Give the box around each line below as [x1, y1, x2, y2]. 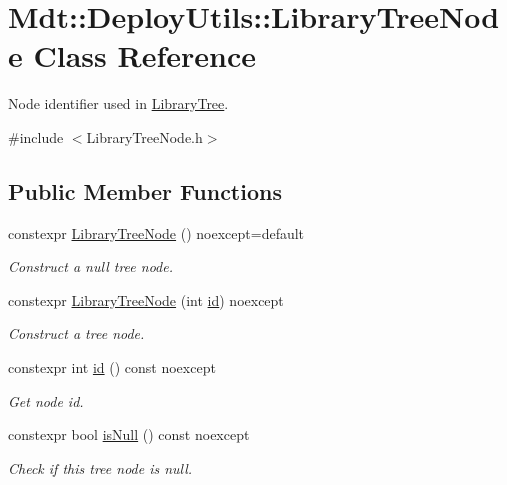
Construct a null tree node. [8, 256, 173, 277]
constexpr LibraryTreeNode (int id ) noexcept [8, 289, 284, 310]
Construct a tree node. [8, 323, 145, 344]
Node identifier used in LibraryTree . [8, 93, 229, 114]
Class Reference [33, 35, 256, 76]
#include [8, 126, 64, 147]
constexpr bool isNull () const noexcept [8, 424, 250, 445]
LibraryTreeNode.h [86, 126, 203, 147]
